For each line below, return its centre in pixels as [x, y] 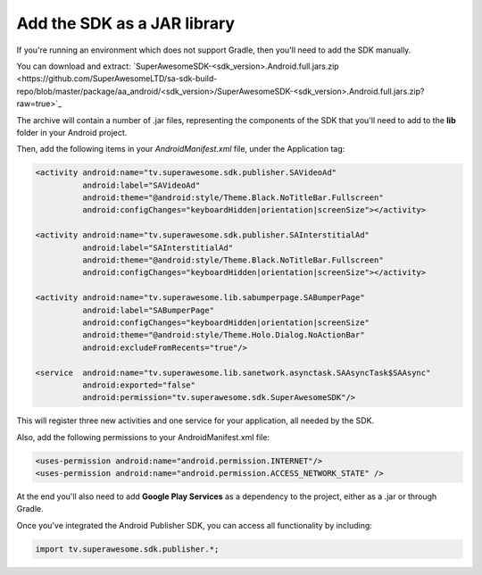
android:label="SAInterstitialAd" [158, 247]
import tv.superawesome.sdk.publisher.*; [127, 549]
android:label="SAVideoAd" [141, 185]
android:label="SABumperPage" [148, 310]
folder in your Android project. [72, 132]
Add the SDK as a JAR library [126, 23]
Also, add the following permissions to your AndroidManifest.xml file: [143, 437]
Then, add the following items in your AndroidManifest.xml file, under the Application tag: [181, 149]
